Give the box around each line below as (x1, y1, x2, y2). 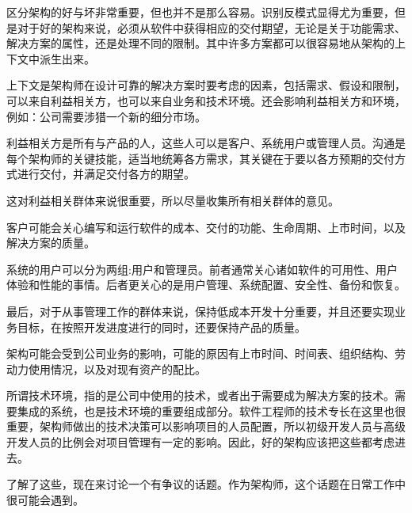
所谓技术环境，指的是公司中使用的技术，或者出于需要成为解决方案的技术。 (6, 387, 395, 404)
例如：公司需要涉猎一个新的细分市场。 (6, 108, 206, 124)
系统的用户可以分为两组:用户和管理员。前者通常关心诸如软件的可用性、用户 (6, 260, 398, 277)
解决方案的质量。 (6, 234, 95, 251)
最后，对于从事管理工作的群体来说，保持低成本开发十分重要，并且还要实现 (6, 302, 395, 319)
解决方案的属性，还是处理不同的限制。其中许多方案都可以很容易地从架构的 (6, 35, 395, 51)
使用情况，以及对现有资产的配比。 (28, 360, 206, 377)
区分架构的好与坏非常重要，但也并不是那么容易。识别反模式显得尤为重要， (6, 4, 395, 20)
